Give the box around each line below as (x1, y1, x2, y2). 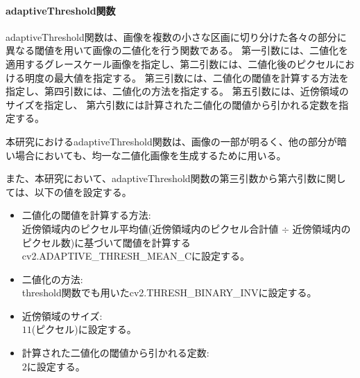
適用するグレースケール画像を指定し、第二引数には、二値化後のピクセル (6, 56, 336, 71)
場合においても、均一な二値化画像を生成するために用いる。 (15, 147, 286, 162)
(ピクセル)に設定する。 (31, 322, 137, 336)
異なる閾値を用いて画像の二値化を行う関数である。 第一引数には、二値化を (6, 43, 349, 57)
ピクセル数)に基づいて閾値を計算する (22, 235, 191, 249)
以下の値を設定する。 (34, 184, 132, 199)
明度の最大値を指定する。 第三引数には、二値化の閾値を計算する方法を (24, 70, 349, 84)
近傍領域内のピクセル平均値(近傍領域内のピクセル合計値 (22, 221, 279, 235)
